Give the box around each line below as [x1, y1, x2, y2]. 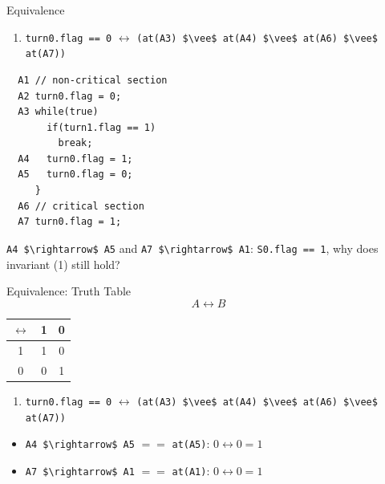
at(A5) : [172, 435, 210, 452]
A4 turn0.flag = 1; [18, 153, 133, 165]
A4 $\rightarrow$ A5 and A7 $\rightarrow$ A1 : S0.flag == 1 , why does [6, 239, 379, 256]
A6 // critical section [18, 200, 144, 212]
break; [58, 137, 93, 149]
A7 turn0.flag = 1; [18, 216, 122, 228]
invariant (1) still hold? [6, 255, 120, 272]
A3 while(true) [18, 106, 99, 118]
